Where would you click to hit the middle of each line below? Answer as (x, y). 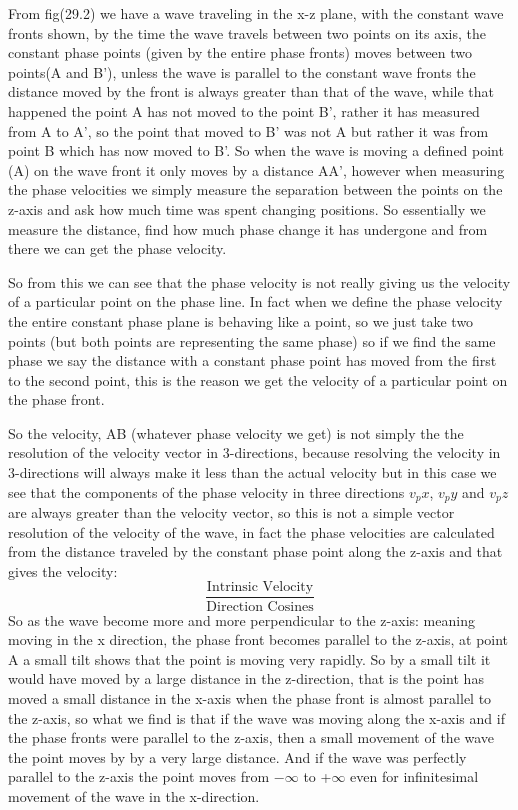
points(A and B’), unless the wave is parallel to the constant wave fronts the (242, 71)
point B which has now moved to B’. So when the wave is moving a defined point (256, 150)
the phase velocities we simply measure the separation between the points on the (255, 189)
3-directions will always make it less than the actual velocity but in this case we (252, 472)
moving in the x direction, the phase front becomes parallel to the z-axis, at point (258, 639)
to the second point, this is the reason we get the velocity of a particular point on (258, 379)
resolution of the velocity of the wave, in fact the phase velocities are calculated (251, 531)
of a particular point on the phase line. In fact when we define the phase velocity (255, 301)
